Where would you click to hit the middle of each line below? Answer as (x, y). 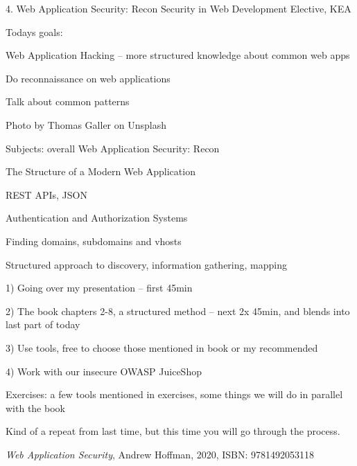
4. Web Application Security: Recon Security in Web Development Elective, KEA (178, 8)
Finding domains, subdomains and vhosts (94, 241)
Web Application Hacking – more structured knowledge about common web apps (178, 55)
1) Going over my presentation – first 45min (99, 288)
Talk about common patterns (68, 101)
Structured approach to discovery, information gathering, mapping (146, 264)
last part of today (43, 324)
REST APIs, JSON (46, 194)
